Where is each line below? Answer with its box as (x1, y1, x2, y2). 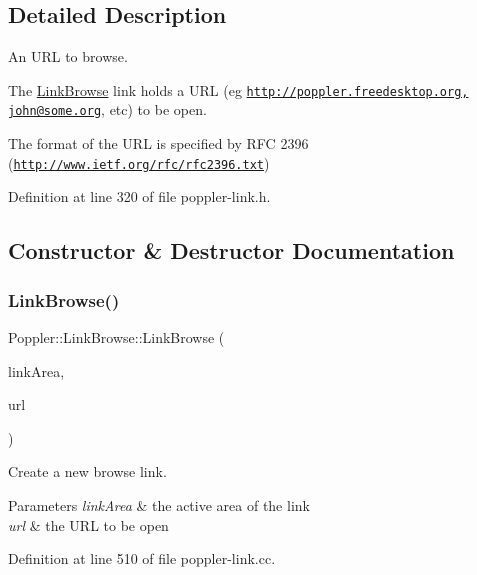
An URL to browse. (8, 46, 128, 67)
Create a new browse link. (8, 461, 167, 482)
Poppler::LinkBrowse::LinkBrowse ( (8, 326, 225, 347)
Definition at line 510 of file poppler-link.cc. (8, 548, 276, 569)
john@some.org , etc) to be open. (8, 99, 207, 120)
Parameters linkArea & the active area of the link (8, 494, 310, 515)
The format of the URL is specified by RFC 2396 (8, 133, 309, 154)
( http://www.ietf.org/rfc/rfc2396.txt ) (8, 152, 270, 173)
